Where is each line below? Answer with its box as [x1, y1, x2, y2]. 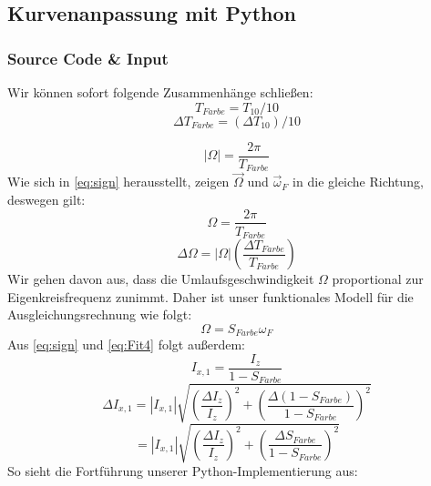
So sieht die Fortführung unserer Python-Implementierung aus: [7, 461, 358, 481]
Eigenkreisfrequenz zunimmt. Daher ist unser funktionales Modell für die [7, 287, 414, 306]
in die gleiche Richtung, [292, 172, 424, 191]
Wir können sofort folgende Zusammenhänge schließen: [7, 83, 313, 101]
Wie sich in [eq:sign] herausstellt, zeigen [7, 172, 230, 191]
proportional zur [332, 269, 424, 289]
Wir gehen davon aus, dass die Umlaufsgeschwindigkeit [7, 269, 314, 289]
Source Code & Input [7, 46, 169, 69]
